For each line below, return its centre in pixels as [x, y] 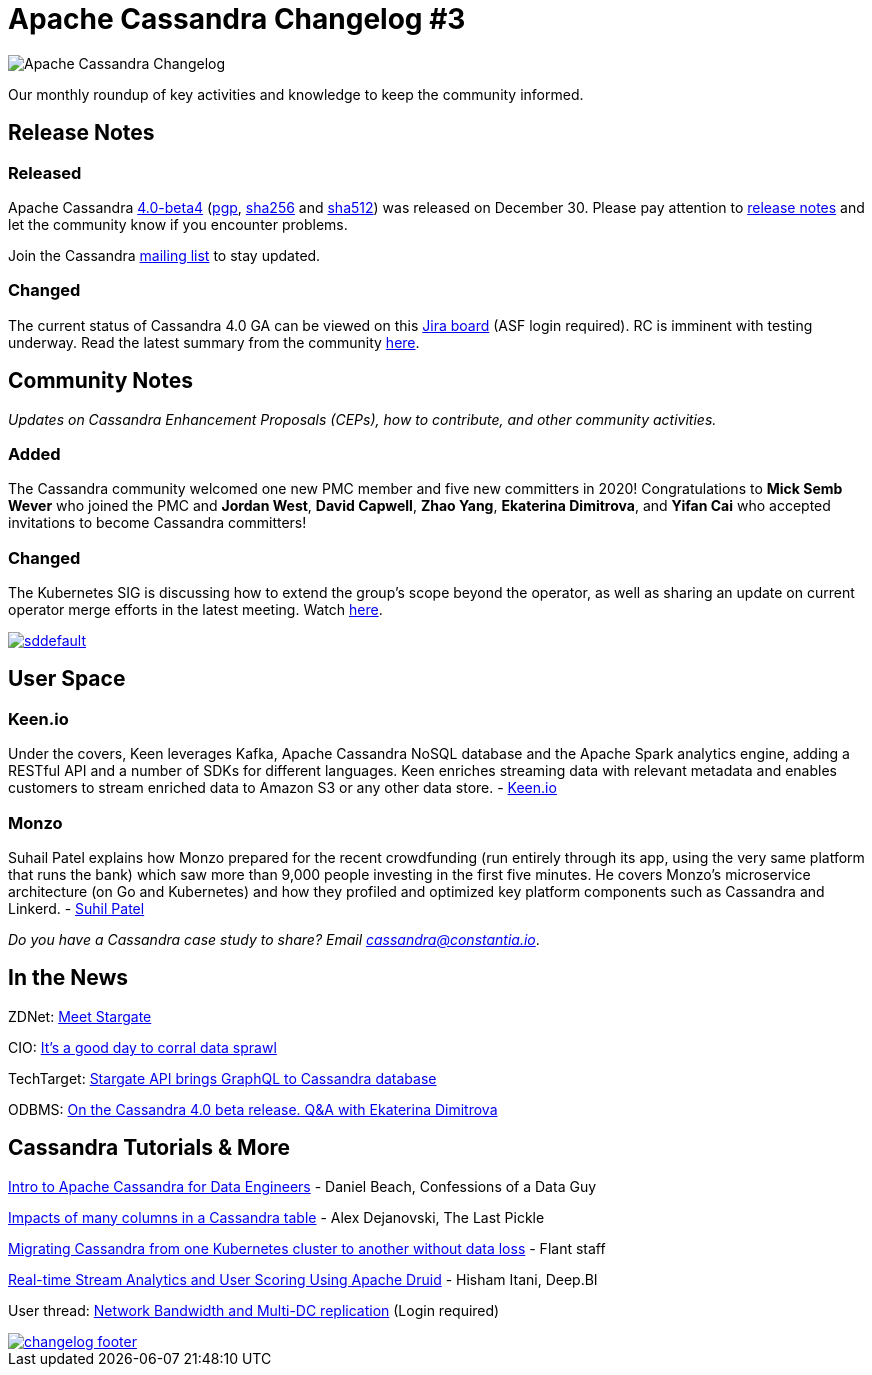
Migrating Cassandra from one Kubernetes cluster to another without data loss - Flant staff [307, 1248]
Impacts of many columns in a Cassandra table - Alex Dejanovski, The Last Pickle [276, 1217]
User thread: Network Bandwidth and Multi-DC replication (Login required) [254, 1310]
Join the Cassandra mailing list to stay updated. [164, 255]
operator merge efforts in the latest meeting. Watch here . [195, 610]
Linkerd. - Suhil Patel [76, 909]
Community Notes [100, 381]
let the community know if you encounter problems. [178, 224]
